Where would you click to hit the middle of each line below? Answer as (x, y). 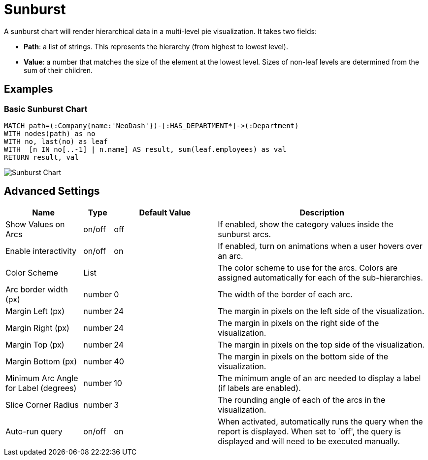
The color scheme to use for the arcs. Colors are (308, 267)
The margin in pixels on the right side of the (298, 323)
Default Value (165, 212)
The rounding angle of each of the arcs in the (302, 400)
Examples (29, 89)
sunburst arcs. (245, 234)
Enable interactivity (41, 251)
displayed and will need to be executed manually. (309, 441)
